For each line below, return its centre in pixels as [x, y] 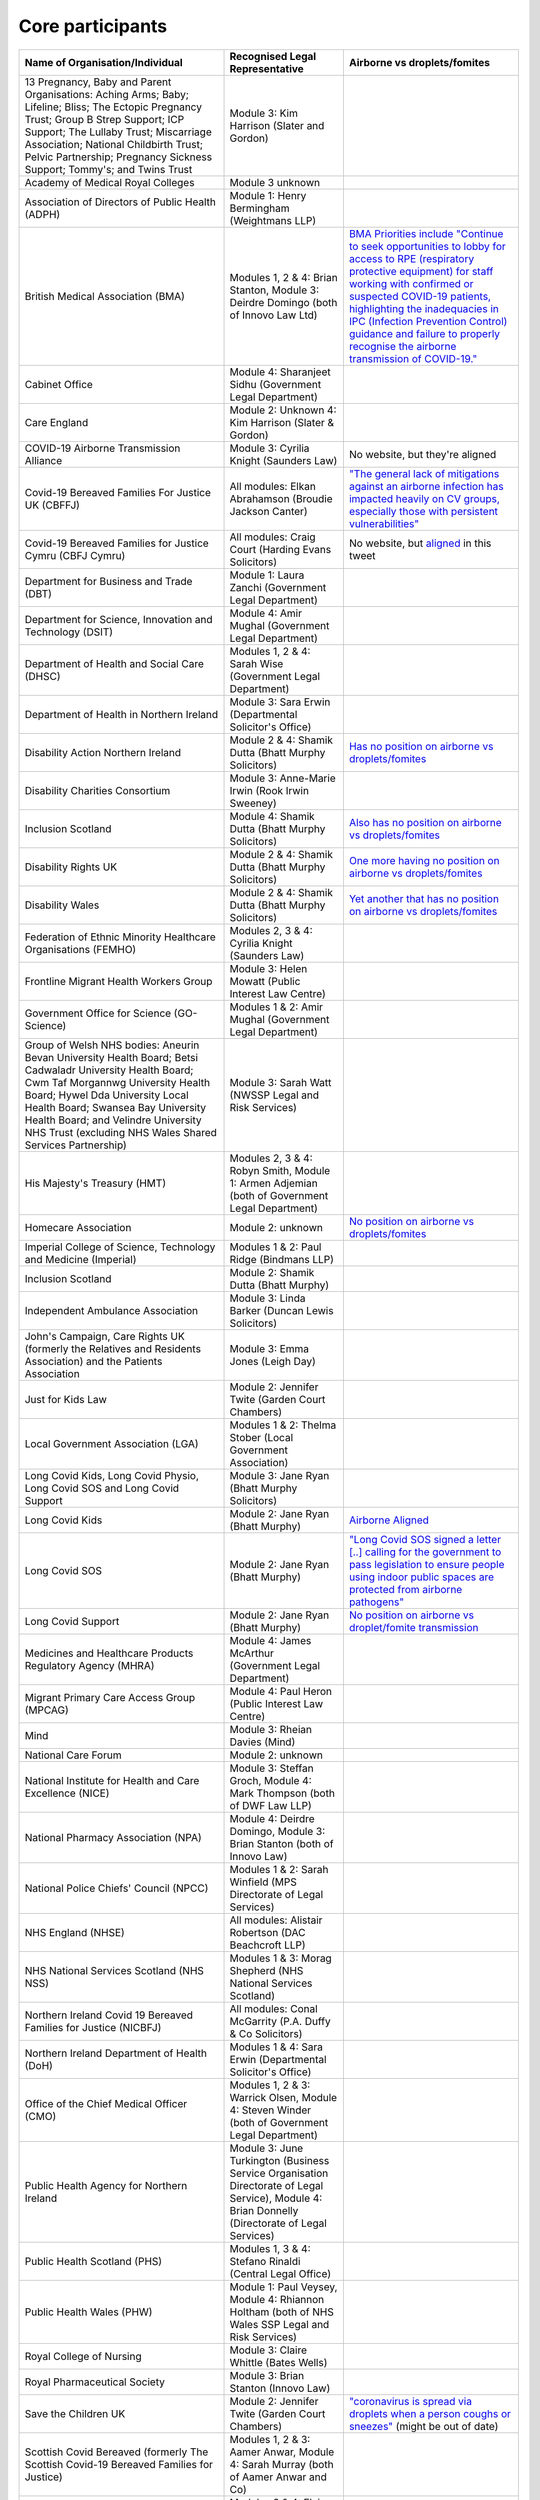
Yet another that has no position [424, 898]
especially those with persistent [423, 511]
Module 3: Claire [268, 2350]
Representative [266, 68]
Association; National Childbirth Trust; [114, 144]
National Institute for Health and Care [112, 1780]
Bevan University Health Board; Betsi [111, 1057]
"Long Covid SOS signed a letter [425, 1539]
